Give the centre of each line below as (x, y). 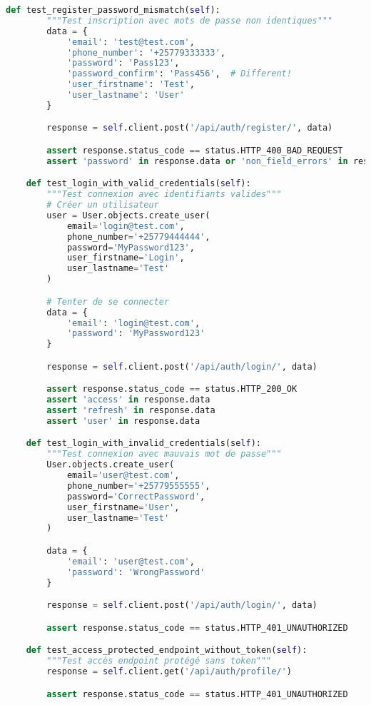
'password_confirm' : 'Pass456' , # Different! (179, 74)
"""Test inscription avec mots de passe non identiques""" (190, 20)
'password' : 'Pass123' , (123, 63)
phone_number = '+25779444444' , (138, 237)
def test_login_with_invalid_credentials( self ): (143, 443)
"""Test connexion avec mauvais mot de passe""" (164, 454)
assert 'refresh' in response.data (131, 411)
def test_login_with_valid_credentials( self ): (138, 184)
